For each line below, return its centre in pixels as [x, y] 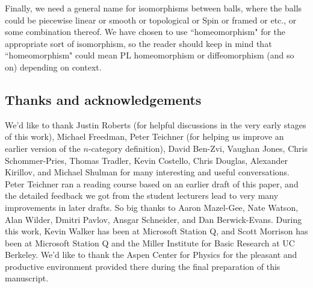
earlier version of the [43, 148]
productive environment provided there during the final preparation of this [143, 266]
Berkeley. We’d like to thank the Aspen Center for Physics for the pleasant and [151, 255]
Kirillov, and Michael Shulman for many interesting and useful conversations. [147, 172]
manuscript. [27, 278]
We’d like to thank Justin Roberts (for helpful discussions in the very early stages [156, 124]
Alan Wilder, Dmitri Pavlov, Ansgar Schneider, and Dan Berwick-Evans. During [153, 219]
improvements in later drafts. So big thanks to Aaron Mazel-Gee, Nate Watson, [152, 207]
